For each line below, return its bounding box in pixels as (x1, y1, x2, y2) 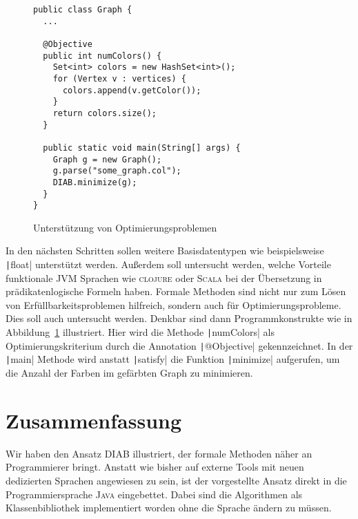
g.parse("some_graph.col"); (52, 166, 181, 176)
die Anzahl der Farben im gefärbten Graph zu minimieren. (6, 366, 253, 379)
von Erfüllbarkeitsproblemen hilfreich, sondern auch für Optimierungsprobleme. (6, 297, 341, 312)
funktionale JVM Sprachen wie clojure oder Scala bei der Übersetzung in (6, 270, 322, 285)
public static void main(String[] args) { (43, 142, 241, 153)
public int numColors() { (43, 50, 162, 61)
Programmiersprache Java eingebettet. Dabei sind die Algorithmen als (6, 487, 303, 501)
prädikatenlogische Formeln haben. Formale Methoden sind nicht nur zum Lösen (6, 284, 346, 299)
